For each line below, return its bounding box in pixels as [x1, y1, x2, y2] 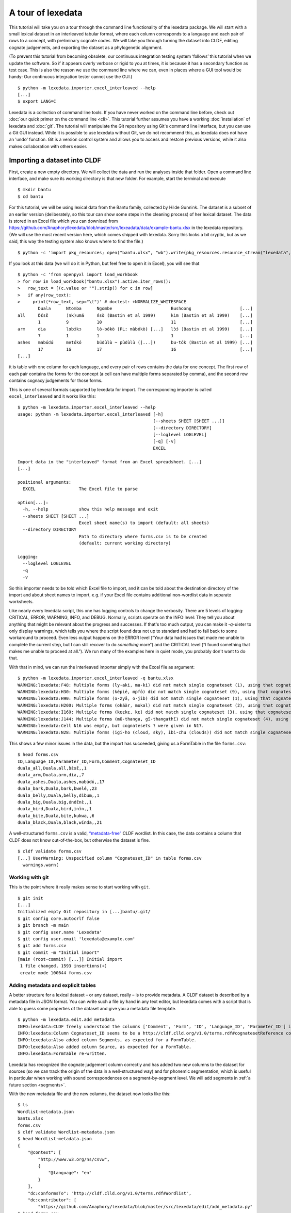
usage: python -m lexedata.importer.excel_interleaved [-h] [17, 411, 163, 417]
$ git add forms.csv [17, 943, 66, 949]
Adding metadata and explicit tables [9, 982, 96, 988]
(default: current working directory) [79, 541, 171, 546]
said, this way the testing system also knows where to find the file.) [9, 238, 144, 245]
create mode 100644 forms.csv [20, 970, 92, 975]
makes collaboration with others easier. [9, 143, 87, 149]
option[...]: [17, 500, 48, 505]
